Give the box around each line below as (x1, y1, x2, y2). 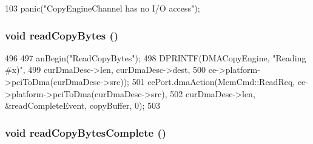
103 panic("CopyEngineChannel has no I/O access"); (5, 2, 200, 14)
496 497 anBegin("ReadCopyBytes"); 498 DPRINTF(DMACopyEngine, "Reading (5, 51, 306, 64)
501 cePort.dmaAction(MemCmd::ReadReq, (132, 75, 295, 87)
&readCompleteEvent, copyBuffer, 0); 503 (5, 99, 160, 112)
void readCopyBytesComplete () (5, 125, 167, 140)
